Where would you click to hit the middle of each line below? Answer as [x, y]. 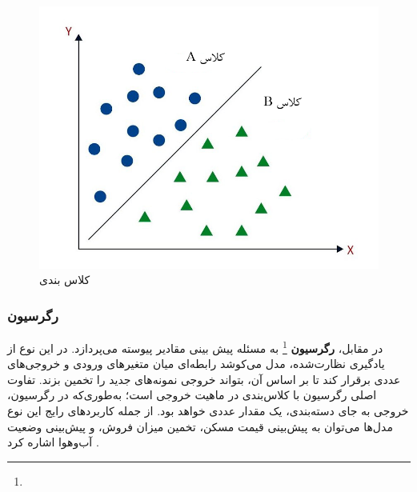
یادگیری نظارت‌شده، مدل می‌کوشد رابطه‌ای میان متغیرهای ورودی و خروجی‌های [196, 364]
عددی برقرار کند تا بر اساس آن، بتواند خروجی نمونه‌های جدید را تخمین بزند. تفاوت [204, 379]
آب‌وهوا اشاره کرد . [53, 442]
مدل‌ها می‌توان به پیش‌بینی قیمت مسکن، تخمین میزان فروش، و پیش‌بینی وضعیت [200, 426]
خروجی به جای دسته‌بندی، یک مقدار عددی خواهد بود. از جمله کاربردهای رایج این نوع [208, 411]
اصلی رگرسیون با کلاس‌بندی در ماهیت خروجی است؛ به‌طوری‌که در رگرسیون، [192, 395]
